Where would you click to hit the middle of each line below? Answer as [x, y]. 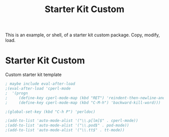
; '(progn [17, 93]
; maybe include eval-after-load [40, 84]
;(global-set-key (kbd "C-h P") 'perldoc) [50, 112]
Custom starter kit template [33, 75]
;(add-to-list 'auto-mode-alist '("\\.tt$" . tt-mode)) [65, 130]
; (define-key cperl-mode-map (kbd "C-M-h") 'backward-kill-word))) [83, 102]
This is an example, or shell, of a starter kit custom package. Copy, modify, [82, 35]
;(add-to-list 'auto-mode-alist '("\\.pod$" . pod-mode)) [67, 125]
